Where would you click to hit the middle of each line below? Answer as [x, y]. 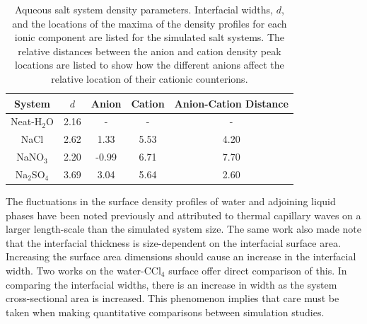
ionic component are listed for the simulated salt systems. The [150, 37]
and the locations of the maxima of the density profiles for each [150, 23]
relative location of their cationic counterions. [150, 78]
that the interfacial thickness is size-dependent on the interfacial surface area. [173, 242]
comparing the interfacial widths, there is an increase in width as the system [171, 284]
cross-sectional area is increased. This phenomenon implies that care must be [173, 298]
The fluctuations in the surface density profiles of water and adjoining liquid [171, 201]
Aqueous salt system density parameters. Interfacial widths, [144, 9]
